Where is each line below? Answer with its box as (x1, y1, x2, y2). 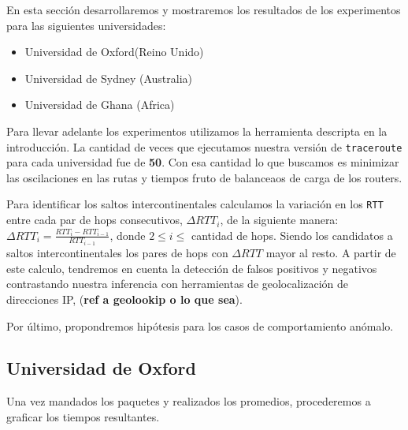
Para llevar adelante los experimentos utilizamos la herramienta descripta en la (6, 122, 388, 139)
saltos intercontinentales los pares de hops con (6, 245, 228, 261)
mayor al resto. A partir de (265, 245, 396, 261)
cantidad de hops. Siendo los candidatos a (191, 226, 393, 243)
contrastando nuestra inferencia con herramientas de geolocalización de (6, 275, 349, 292)
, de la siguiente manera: (220, 211, 339, 228)
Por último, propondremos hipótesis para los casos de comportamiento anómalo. (6, 317, 394, 334)
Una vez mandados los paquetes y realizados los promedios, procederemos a (6, 393, 371, 409)
